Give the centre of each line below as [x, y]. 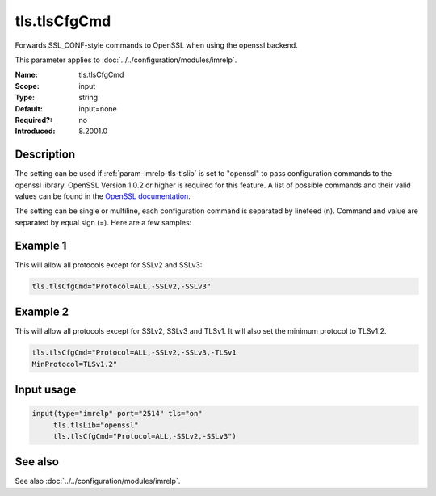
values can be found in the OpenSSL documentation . [103, 196]
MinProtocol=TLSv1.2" [75, 364]
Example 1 [41, 245]
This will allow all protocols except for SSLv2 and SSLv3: [109, 265]
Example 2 [42, 312]
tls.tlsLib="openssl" [96, 425]
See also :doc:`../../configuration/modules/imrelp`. [98, 481]
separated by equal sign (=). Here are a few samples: [103, 222]
